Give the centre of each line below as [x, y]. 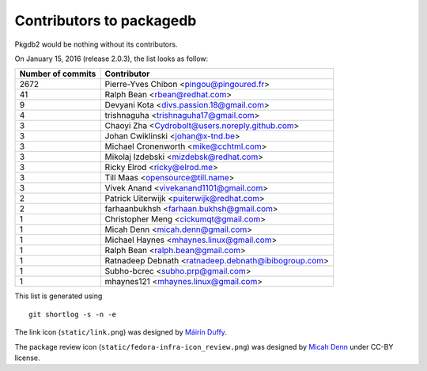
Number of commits [58, 74]
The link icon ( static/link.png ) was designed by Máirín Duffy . [121, 332]
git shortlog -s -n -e [73, 314]
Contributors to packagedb [106, 21]
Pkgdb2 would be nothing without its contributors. [96, 44]
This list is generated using [59, 296]
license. [27, 358]
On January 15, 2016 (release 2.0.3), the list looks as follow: [111, 59]
